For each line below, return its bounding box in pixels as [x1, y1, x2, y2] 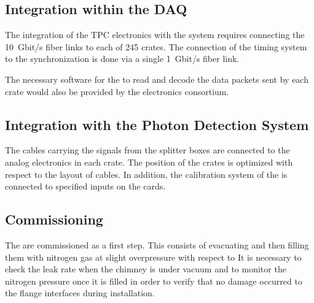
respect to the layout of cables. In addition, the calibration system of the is [5, 167, 288, 180]
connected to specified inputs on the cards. [5, 180, 166, 193]
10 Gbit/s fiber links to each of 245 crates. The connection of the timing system [5, 40, 307, 53]
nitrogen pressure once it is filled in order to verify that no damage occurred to [5, 274, 302, 287]
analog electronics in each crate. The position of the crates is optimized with [5, 155, 293, 168]
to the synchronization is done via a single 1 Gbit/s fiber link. [5, 52, 240, 65]
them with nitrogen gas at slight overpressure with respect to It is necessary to [5, 250, 302, 263]
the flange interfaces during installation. [5, 286, 155, 299]
